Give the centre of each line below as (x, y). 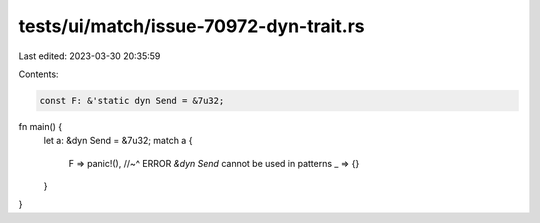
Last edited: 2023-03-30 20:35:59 (89, 56)
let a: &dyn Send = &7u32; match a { (118, 141)
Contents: (38, 74)
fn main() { (40, 126)
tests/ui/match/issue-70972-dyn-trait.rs (191, 26)
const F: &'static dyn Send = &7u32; (132, 100)
